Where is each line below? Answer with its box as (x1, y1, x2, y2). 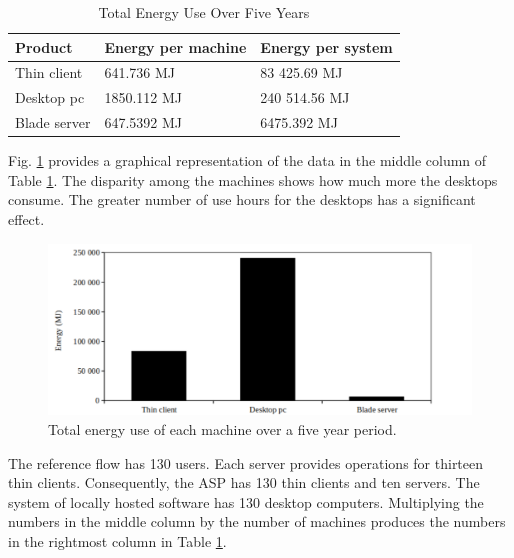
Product (15, 36, 73, 57)
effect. (8, 209, 45, 229)
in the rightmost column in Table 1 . (8, 530, 227, 551)
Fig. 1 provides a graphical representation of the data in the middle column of (8, 150, 487, 171)
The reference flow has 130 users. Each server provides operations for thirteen (8, 452, 484, 473)
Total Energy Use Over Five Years (98, 2, 310, 22)
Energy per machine (104, 36, 247, 57)
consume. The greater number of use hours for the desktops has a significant (8, 189, 476, 210)
